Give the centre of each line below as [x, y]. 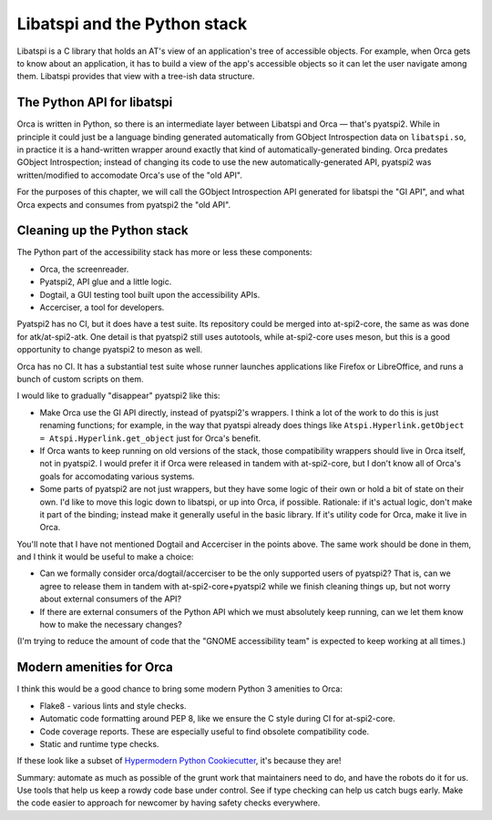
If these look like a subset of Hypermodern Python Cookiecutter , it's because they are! [179, 761]
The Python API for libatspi [95, 102]
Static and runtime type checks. [99, 743]
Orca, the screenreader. [84, 269]
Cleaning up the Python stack [102, 231]
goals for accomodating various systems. [117, 476]
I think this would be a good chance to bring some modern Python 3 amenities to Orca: [180, 689]
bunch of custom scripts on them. [81, 379]
